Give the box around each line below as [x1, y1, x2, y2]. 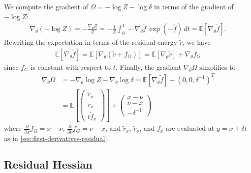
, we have [183, 37, 211, 47]
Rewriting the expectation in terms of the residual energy [4, 37, 178, 47]
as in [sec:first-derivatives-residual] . [4, 133, 109, 143]
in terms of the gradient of [154, 1, 234, 11]
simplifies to [199, 61, 236, 72]
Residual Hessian [4, 157, 93, 172]
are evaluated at [165, 123, 215, 133]
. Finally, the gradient [115, 61, 182, 72]
